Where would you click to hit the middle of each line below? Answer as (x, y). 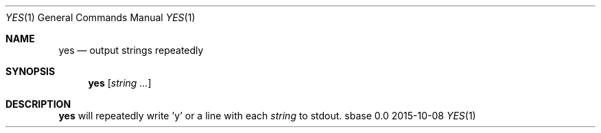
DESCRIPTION (38, 104)
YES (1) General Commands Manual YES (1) (101, 17)
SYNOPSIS (31, 71)
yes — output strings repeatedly (131, 50)
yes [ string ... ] (120, 83)
